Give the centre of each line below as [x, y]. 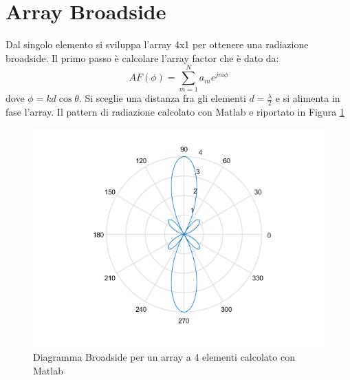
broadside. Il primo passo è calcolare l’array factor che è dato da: [142, 57]
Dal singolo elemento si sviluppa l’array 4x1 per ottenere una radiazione [157, 44]
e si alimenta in [308, 98]
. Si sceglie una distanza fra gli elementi [162, 98]
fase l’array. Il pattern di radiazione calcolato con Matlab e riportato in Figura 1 [175, 112]
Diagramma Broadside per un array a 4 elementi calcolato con [164, 357]
